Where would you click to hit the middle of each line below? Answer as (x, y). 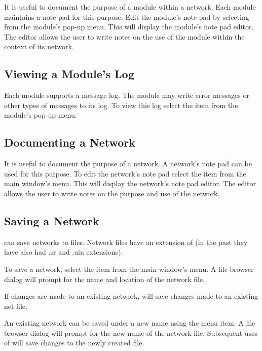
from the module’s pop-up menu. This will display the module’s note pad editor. (129, 27)
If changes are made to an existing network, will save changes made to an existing (131, 296)
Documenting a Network (70, 142)
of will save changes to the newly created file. (74, 343)
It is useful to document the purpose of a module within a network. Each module (130, 7)
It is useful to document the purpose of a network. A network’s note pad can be (128, 164)
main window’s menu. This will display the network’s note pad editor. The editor (130, 183)
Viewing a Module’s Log (69, 74)
